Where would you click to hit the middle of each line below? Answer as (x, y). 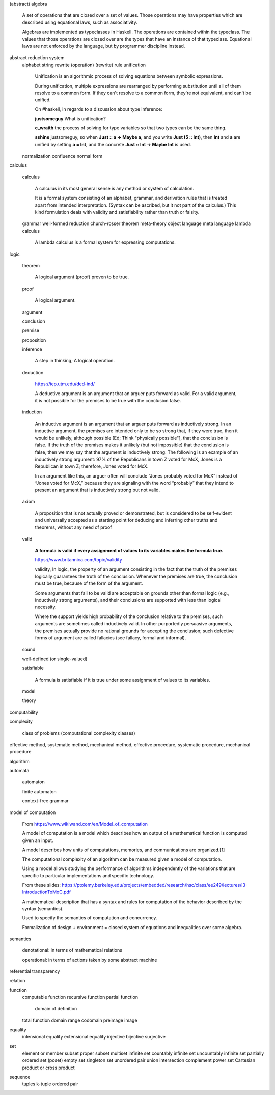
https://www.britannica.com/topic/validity (78, 560)
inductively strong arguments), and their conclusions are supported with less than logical (128, 600)
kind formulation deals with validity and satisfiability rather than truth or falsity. (117, 212)
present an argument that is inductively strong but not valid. (98, 490)
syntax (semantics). (43, 908)
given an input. (38, 840)
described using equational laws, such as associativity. (80, 22)
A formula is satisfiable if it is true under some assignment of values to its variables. (123, 680)
